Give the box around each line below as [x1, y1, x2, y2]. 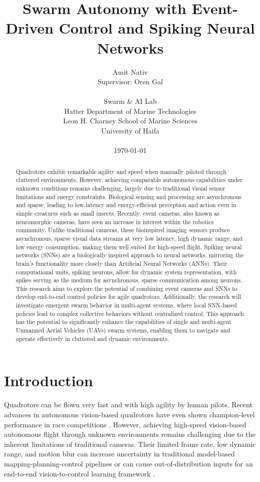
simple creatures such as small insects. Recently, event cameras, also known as [16, 209, 219, 217]
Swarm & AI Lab [104, 96, 157, 106]
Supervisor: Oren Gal [97, 76, 163, 87]
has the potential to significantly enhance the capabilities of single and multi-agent [16, 317, 231, 326]
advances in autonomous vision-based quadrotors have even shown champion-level [4, 409, 255, 419]
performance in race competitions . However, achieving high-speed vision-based [4, 419, 246, 429]
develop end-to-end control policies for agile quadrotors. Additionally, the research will [16, 292, 241, 301]
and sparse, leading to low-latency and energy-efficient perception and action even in [16, 201, 236, 209]
